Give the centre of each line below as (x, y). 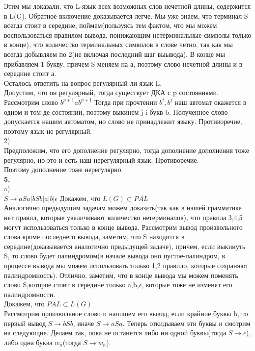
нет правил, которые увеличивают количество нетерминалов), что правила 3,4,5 (123, 217)
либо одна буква (28, 342)
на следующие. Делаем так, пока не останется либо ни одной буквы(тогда (115, 333)
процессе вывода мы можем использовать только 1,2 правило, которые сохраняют (126, 265)
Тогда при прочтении (126, 102)
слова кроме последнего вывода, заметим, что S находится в (94, 237)
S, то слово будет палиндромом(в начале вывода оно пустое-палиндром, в (114, 256)
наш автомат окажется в (211, 102)
